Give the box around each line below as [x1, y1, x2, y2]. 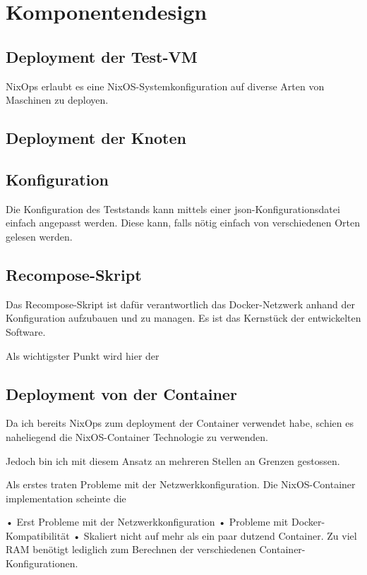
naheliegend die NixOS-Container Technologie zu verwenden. [6, 429, 268, 444]
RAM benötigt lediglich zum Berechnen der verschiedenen [6, 542, 256, 557]
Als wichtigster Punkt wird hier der [6, 348, 160, 363]
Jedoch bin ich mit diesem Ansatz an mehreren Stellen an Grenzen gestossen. [6, 453, 340, 468]
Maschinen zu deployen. [6, 92, 109, 107]
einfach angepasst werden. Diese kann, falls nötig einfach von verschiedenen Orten [6, 215, 360, 230]
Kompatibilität [6, 528, 70, 543]
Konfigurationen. [6, 556, 78, 571]
